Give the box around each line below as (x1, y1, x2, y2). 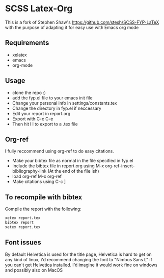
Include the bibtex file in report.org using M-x (12, 163, 104, 169)
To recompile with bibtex (5, 193, 82, 201)
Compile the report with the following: (5, 206, 82, 212)
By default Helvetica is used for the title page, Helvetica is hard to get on (5, 251, 152, 257)
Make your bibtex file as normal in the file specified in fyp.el (12, 158, 134, 164)
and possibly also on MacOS (5, 267, 63, 273)
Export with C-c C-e (12, 116, 53, 122)
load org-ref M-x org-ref (12, 173, 62, 180)
